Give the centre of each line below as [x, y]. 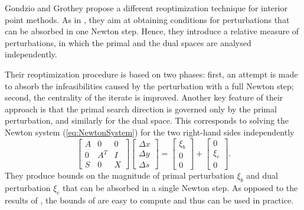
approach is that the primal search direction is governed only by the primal [141, 109]
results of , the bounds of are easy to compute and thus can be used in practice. [149, 200]
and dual [262, 175]
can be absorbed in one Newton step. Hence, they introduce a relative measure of [152, 31]
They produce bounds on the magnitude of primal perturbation [120, 175]
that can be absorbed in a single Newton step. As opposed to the [180, 188]
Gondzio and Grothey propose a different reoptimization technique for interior [146, 8]
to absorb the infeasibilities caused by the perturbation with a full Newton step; [149, 85]
